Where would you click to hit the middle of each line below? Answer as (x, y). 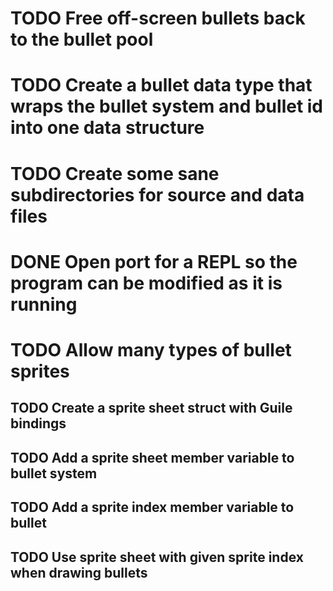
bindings (38, 423)
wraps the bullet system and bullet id (167, 106)
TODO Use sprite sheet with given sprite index (157, 557)
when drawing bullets (79, 572)
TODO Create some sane (115, 173)
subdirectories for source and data (157, 194)
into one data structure (107, 128)
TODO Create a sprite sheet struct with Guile (151, 408)
